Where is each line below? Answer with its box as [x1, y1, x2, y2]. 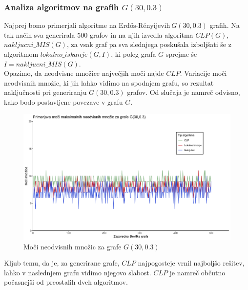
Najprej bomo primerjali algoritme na [4, 20, 117, 30]
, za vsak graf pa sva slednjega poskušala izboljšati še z [66, 39, 231, 49]
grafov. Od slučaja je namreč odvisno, [127, 87, 240, 97]
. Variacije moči [180, 68, 227, 78]
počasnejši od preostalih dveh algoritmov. [4, 277, 128, 287]
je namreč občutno [169, 267, 226, 277]
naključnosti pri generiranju [4, 87, 87, 97]
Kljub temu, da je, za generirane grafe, [4, 258, 120, 268]
